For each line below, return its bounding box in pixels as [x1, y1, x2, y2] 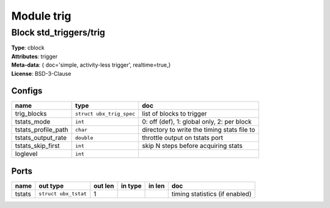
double [75, 135, 94, 141]
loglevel [15, 150, 38, 158]
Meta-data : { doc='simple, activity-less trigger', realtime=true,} [11, 61, 171, 69]
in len [148, 181, 165, 190]
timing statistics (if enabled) [171, 190, 252, 198]
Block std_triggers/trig [11, 27, 105, 38]
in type [121, 181, 142, 190]
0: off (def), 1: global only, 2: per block [142, 117, 252, 126]
